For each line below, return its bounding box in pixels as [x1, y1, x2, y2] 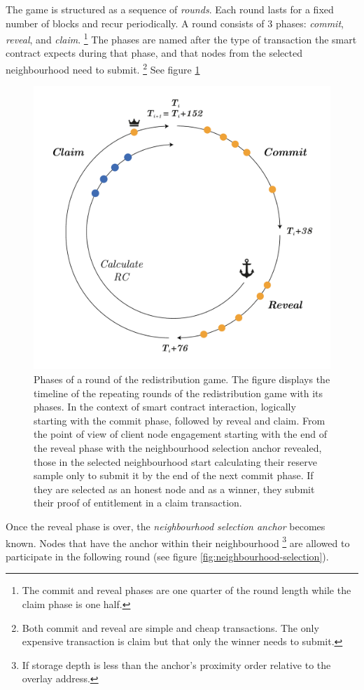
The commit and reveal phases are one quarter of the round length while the [22, 583, 351, 598]
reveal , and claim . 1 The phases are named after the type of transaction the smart [6, 30, 357, 46]
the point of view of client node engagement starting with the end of [34, 427, 327, 441]
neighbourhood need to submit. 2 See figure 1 [6, 60, 200, 76]
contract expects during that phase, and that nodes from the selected [6, 46, 302, 60]
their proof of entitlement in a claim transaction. [34, 495, 242, 510]
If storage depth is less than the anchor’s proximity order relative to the [22, 657, 331, 672]
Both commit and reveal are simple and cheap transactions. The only [22, 620, 319, 635]
